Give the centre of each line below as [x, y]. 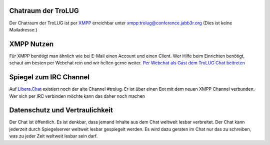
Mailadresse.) [23, 29]
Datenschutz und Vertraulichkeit [61, 110]
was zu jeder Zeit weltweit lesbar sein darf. [53, 136]
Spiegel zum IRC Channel [49, 77]
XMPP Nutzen [31, 44]
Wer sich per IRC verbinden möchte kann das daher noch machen [77, 96]
